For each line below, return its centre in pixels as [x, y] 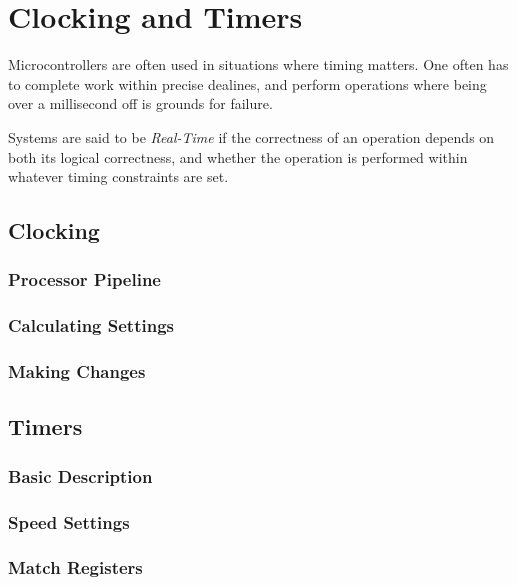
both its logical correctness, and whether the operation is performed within [238, 156]
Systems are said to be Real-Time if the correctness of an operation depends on [251, 136]
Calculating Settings [91, 325]
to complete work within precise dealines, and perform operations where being [247, 83]
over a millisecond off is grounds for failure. [140, 103]
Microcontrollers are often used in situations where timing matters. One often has [258, 64]
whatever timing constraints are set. [118, 176]
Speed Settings [69, 521]
